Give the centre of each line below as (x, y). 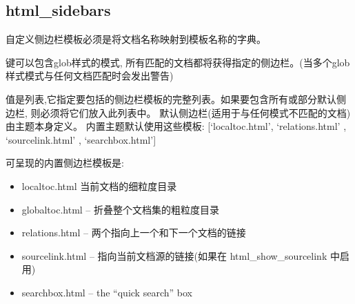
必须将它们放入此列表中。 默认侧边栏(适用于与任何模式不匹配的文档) (195, 112)
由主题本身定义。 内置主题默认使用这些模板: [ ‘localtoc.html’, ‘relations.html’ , (176, 126)
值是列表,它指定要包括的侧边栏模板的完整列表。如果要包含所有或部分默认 (171, 98)
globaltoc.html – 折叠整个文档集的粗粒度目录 (121, 209)
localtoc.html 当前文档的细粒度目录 (99, 186)
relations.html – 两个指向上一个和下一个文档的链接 (134, 232)
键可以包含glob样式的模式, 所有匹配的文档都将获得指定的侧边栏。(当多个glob (178, 62)
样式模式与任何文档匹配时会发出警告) (90, 76)
